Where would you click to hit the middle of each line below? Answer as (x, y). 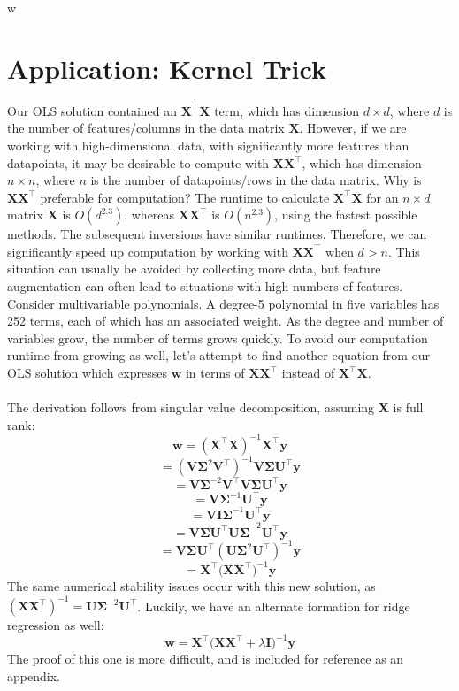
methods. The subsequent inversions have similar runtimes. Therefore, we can (217, 234)
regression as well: (56, 625)
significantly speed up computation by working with (148, 251)
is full (408, 407)
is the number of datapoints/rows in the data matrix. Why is (256, 180)
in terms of (215, 373)
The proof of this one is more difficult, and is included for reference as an (206, 659)
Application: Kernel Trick (167, 68)
